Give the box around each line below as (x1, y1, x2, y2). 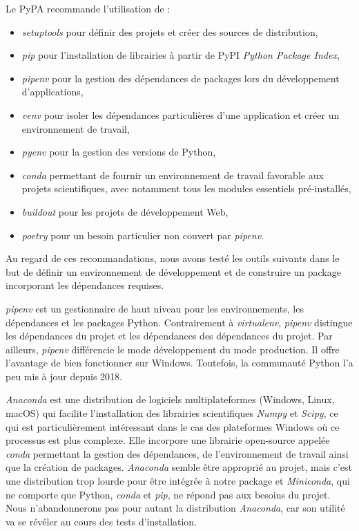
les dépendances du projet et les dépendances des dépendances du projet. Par (6, 328, 333, 343)
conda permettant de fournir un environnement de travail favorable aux (21, 167, 324, 182)
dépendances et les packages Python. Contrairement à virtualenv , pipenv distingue (6, 315, 353, 329)
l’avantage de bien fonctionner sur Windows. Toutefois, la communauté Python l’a (6, 355, 353, 370)
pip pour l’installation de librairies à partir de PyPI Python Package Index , (21, 48, 340, 62)
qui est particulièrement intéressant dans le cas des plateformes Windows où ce (6, 419, 340, 434)
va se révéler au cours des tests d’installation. (6, 514, 197, 528)
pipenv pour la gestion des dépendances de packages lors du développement (21, 71, 340, 85)
